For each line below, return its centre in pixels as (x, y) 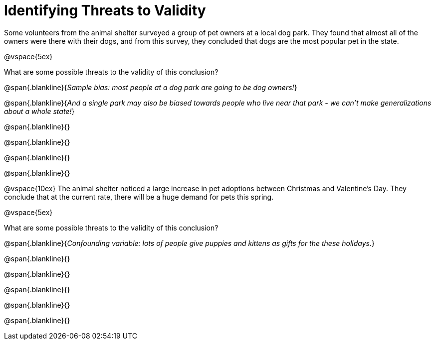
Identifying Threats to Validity (105, 10)
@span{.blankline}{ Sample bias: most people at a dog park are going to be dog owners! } (151, 87)
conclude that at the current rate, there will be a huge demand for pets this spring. (139, 197)
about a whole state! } (39, 111)
